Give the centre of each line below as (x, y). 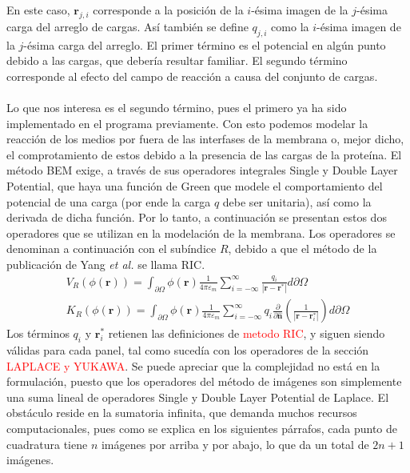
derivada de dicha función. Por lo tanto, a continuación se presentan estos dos (197, 217)
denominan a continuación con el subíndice (111, 249)
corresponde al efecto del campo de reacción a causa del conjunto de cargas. (192, 76)
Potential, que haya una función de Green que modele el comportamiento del (195, 185)
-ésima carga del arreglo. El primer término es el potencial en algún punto (205, 44)
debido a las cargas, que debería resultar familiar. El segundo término (177, 60)
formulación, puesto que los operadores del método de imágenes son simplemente (204, 381)
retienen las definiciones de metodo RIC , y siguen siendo (247, 333)
